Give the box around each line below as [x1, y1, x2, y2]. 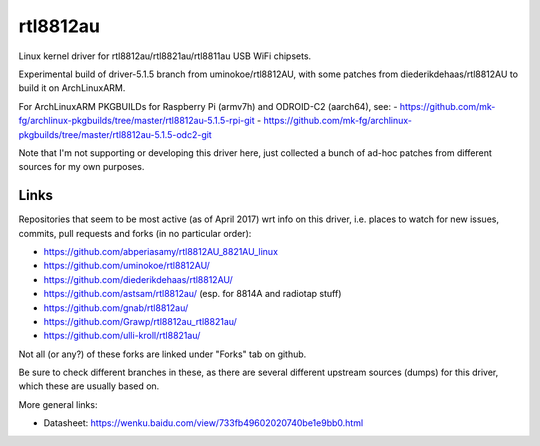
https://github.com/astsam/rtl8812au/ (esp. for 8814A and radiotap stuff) [43, 288, 342, 300]
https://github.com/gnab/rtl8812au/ [43, 301, 189, 314]
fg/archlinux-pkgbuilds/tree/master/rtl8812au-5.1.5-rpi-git [18, 115, 255, 127]
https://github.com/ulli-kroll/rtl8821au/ [43, 330, 201, 342]
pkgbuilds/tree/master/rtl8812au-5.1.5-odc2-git [18, 128, 212, 140]
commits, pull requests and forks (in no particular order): [18, 227, 252, 239]
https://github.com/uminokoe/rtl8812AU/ [43, 260, 210, 272]
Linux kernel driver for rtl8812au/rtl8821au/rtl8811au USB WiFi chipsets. [18, 50, 312, 62]
